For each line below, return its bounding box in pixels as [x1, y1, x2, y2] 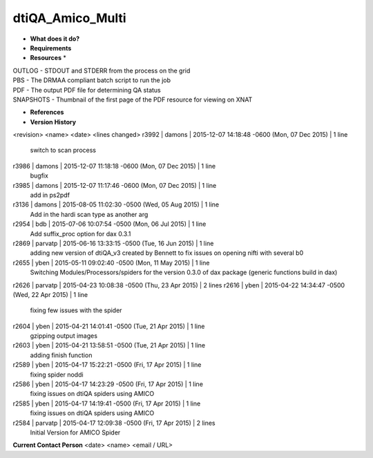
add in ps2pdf [30, 191, 70, 200]
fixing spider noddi [30, 370, 84, 379]
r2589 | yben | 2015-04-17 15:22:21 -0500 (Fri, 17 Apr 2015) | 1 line [12, 361, 202, 369]
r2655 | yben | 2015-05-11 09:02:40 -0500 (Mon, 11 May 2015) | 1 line [12, 258, 210, 267]
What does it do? [30, 35, 80, 43]
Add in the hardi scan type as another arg [30, 210, 149, 218]
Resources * [30, 54, 67, 62]
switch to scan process [30, 146, 97, 155]
